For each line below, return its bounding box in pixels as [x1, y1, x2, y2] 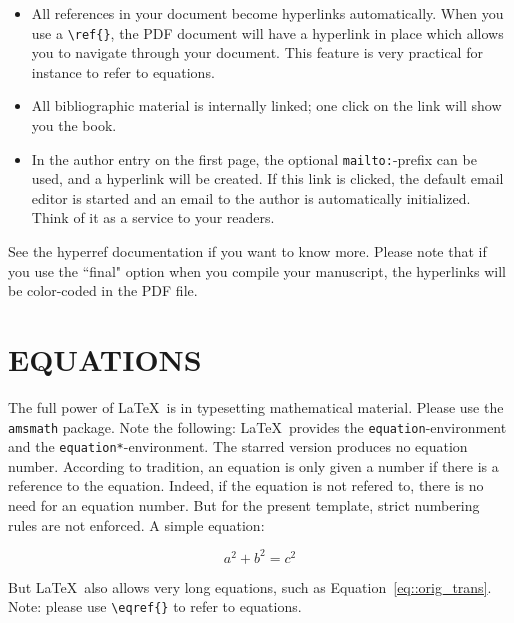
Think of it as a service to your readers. [31, 207, 275, 228]
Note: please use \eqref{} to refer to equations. [8, 596, 302, 617]
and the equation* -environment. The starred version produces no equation [8, 436, 468, 457]
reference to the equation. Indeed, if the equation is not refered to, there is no [8, 475, 484, 496]
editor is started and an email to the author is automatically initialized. [31, 187, 471, 208]
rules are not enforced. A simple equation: [8, 514, 265, 535]
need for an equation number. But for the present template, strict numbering [8, 495, 480, 516]
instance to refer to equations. [31, 61, 215, 82]
